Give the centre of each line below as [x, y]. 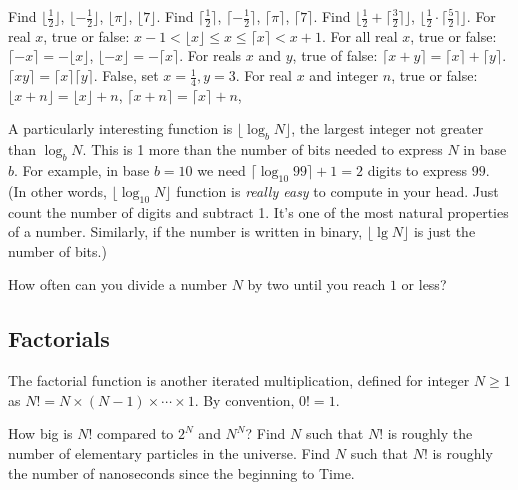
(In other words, [57, 190]
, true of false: [335, 55]
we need [221, 170]
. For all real [359, 35]
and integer [344, 75]
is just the [444, 231]
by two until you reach [316, 284]
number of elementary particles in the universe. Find [169, 452]
